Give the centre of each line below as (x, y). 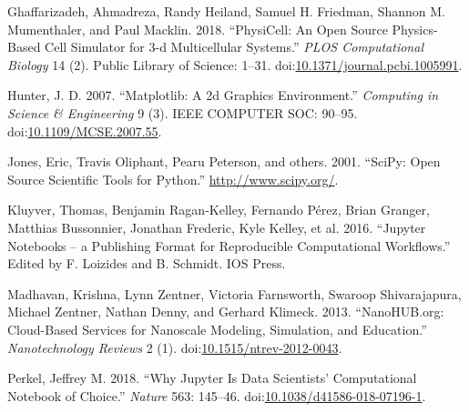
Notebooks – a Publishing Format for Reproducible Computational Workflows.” (229, 245)
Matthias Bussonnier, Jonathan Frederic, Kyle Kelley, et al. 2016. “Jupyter (217, 227)
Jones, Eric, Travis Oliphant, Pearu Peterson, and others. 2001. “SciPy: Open (224, 161)
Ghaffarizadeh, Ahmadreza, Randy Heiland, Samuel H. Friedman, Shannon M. (226, 11)
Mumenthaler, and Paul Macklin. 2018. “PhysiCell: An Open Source (198, 29)
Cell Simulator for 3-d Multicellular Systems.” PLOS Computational (234, 47)
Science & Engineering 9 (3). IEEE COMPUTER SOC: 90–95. (183, 112)
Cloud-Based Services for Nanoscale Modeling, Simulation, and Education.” (217, 329)
